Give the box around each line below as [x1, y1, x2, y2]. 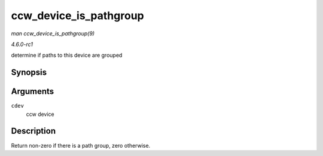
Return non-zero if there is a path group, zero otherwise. [11, 142, 151, 149]
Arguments [11, 87, 54, 97]
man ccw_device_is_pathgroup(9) [11, 30, 95, 37]
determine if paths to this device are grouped [11, 51, 123, 59]
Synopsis [11, 68, 47, 78]
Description [11, 126, 56, 136]
